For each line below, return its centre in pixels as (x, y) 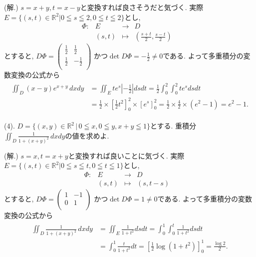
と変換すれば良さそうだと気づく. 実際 (142, 7)
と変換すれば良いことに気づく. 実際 (126, 155)
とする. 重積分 (173, 126)
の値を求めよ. (87, 135)
